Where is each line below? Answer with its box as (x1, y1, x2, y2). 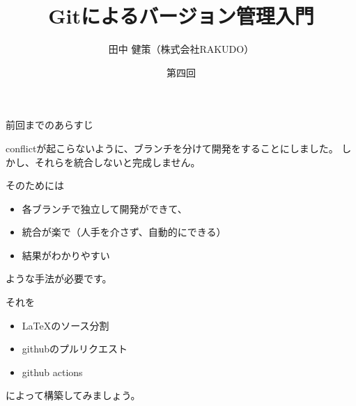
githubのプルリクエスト (22, 341, 128, 356)
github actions (22, 364, 83, 379)
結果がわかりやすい (22, 247, 110, 262)
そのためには (6, 178, 64, 193)
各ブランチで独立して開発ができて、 (22, 201, 187, 216)
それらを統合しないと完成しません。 (34, 154, 201, 169)
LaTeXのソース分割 (22, 318, 109, 332)
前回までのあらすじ (6, 117, 93, 132)
